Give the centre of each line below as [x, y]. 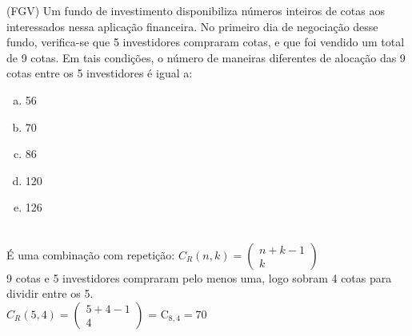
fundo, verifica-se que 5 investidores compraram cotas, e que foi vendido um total [206, 42]
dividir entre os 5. [50, 293]
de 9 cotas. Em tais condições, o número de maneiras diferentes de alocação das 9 [206, 57]
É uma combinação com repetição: [91, 254]
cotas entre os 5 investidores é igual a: [100, 73]
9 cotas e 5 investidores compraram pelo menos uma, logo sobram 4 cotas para [199, 277]
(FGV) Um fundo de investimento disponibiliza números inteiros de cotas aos [196, 10]
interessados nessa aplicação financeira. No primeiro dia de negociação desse [192, 26]
